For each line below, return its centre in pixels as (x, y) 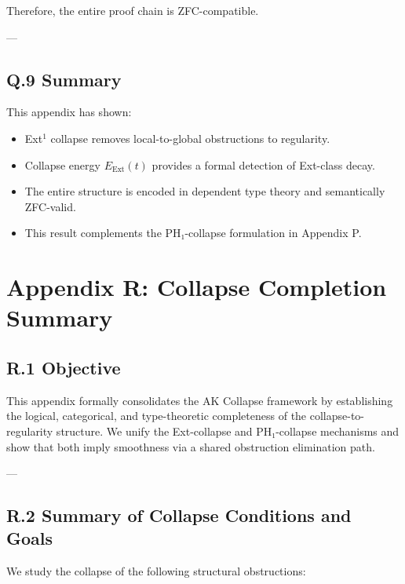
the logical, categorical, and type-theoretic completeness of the (157, 416)
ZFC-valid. (50, 206)
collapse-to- (337, 416)
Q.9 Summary (64, 79)
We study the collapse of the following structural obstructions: (156, 571)
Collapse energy (62, 164)
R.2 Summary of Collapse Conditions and (179, 515)
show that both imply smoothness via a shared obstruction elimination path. (191, 446)
